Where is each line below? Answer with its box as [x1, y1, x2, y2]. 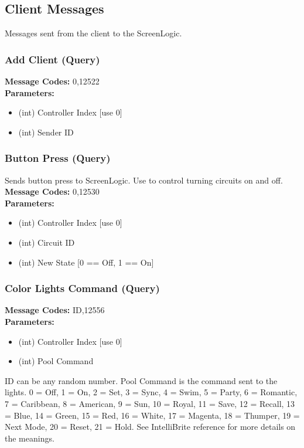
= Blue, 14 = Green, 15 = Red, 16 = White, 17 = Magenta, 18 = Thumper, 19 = [5, 409, 300, 421]
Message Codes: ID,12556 [5, 304, 105, 316]
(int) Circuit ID [18, 236, 75, 248]
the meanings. [5, 432, 54, 444]
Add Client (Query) [5, 52, 100, 66]
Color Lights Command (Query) [5, 281, 160, 296]
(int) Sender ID [18, 125, 74, 138]
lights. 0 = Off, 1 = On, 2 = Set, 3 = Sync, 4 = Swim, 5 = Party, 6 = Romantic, [5, 386, 298, 398]
